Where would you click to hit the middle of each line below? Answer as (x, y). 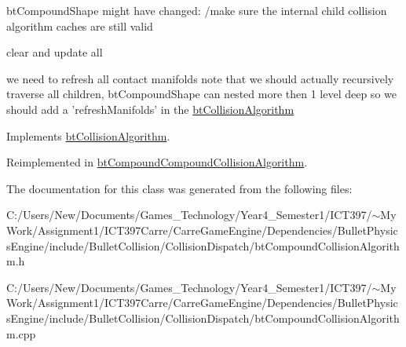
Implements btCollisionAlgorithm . (88, 135)
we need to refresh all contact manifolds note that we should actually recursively (200, 78)
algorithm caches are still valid (80, 26)
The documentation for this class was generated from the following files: (179, 188)
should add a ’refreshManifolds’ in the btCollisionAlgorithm (150, 109)
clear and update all (55, 52)
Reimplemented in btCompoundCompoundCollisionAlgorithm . (157, 162)
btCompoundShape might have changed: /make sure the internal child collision (197, 10)
